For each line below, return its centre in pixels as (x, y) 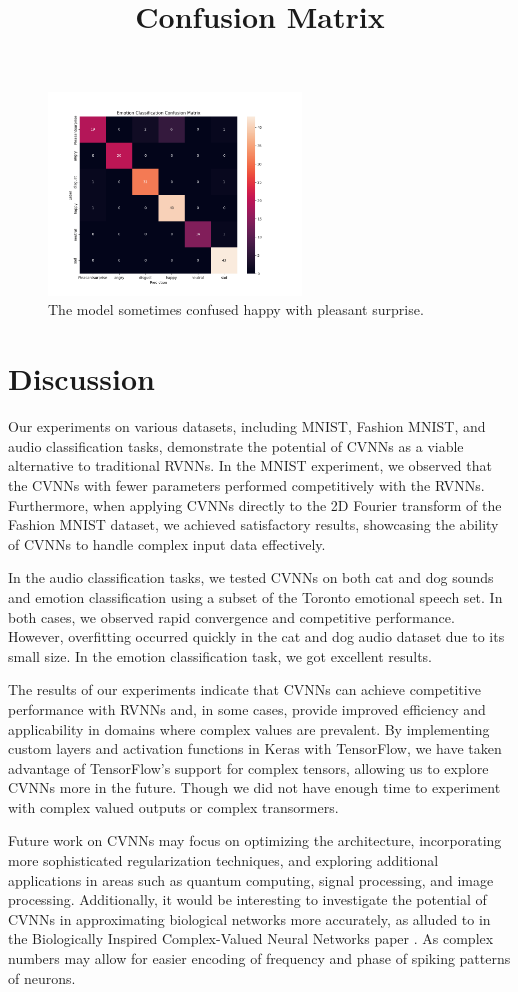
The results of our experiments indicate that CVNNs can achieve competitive (244, 689)
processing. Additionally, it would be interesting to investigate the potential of (247, 899)
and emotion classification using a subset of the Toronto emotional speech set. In (255, 596)
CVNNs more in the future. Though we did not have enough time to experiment (254, 787)
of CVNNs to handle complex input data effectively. (167, 543)
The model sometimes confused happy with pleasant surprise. (236, 309)
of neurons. (42, 977)
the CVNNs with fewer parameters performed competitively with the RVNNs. (246, 484)
